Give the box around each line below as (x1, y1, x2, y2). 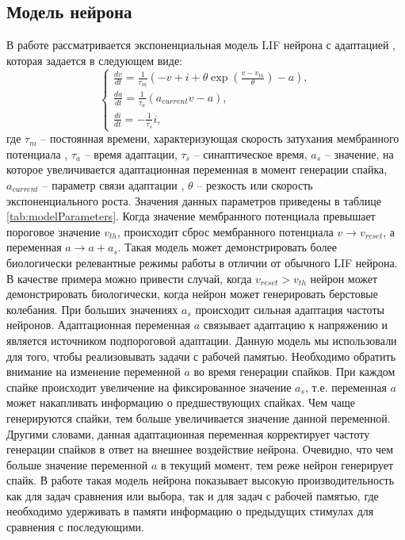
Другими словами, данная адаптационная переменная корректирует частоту (6, 425, 370, 442)
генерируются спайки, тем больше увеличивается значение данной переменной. (6, 409, 391, 426)
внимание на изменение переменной (6, 363, 181, 380)
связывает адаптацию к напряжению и (203, 316, 388, 333)
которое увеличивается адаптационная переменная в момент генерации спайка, (6, 161, 388, 178)
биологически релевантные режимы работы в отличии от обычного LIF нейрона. (6, 254, 398, 270)
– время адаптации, (84, 145, 178, 162)
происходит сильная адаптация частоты (195, 301, 384, 317)
